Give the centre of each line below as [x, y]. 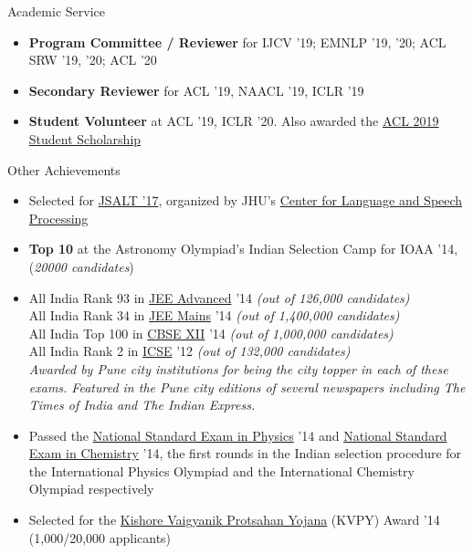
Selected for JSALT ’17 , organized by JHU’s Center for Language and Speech [246, 200]
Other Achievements [64, 169]
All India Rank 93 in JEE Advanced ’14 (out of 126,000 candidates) [219, 297]
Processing [58, 218]
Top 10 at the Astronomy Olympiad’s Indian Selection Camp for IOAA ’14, [243, 249]
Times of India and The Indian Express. [142, 405]
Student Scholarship [85, 138]
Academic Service [56, 11]
